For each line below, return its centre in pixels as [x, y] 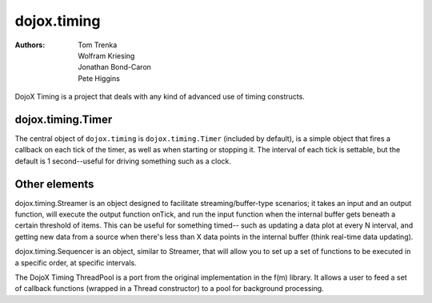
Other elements [54, 184]
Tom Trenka [98, 45]
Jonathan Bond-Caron [115, 67]
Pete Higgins [99, 78]
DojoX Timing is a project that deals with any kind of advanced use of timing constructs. [160, 97]
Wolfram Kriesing [106, 55]
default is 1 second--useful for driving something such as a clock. [123, 161]
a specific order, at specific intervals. [76, 263]
